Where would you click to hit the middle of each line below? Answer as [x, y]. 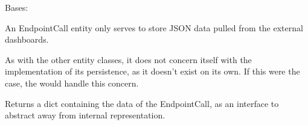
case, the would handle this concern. [72, 83]
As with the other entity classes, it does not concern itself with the [128, 59]
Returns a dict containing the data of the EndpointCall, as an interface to [142, 103]
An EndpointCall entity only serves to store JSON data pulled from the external [154, 27]
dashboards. [27, 39]
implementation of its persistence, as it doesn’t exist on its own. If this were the [152, 71]
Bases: [17, 7]
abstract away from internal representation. [85, 115]
